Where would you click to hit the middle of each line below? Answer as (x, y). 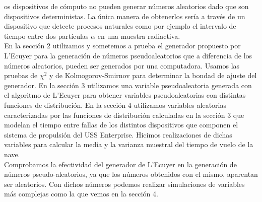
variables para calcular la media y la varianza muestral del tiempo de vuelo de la (129, 144)
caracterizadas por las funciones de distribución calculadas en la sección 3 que (124, 115)
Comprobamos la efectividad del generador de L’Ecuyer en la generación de (120, 164)
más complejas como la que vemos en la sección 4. (81, 194)
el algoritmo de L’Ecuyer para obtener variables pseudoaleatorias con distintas (125, 95)
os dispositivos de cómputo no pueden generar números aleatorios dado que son (126, 6)
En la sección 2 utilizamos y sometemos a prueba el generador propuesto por (122, 46)
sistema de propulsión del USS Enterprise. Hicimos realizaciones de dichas (118, 134)
